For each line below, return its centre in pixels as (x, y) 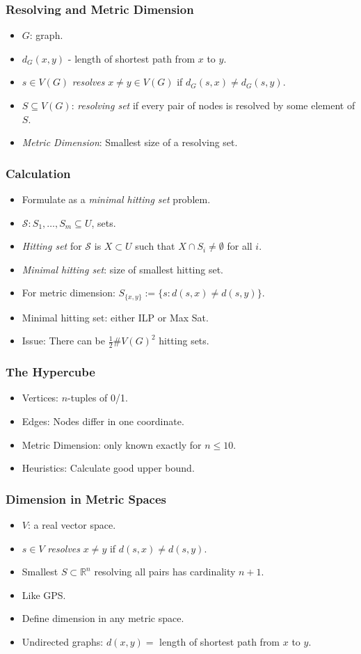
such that (155, 246)
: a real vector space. (72, 525)
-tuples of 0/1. (98, 398)
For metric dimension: (69, 293)
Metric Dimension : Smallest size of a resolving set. (130, 142)
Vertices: (40, 398)
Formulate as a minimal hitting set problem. (116, 199)
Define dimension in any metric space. (103, 618)
